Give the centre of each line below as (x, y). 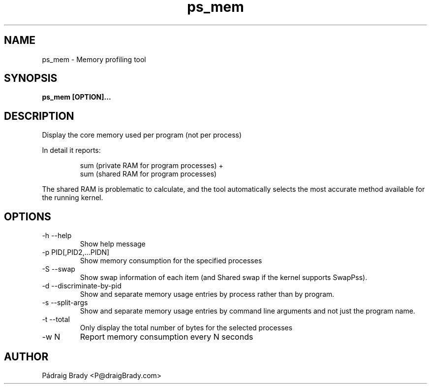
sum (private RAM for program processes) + (152, 166)
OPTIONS (28, 216)
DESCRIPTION (39, 116)
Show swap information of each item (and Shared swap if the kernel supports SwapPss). (224, 278)
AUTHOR (26, 356)
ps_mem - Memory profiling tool (94, 59)
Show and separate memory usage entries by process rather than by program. (207, 294)
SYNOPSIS (31, 78)
